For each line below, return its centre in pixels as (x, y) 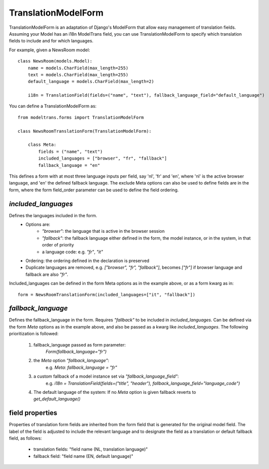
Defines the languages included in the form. (53, 215)
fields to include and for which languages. (51, 41)
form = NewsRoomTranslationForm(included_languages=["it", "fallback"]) (106, 295)
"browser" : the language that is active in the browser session (103, 231)
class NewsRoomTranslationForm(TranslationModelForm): (85, 131)
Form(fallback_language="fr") (76, 352)
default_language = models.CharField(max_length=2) (91, 82)
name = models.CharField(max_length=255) (78, 68)
